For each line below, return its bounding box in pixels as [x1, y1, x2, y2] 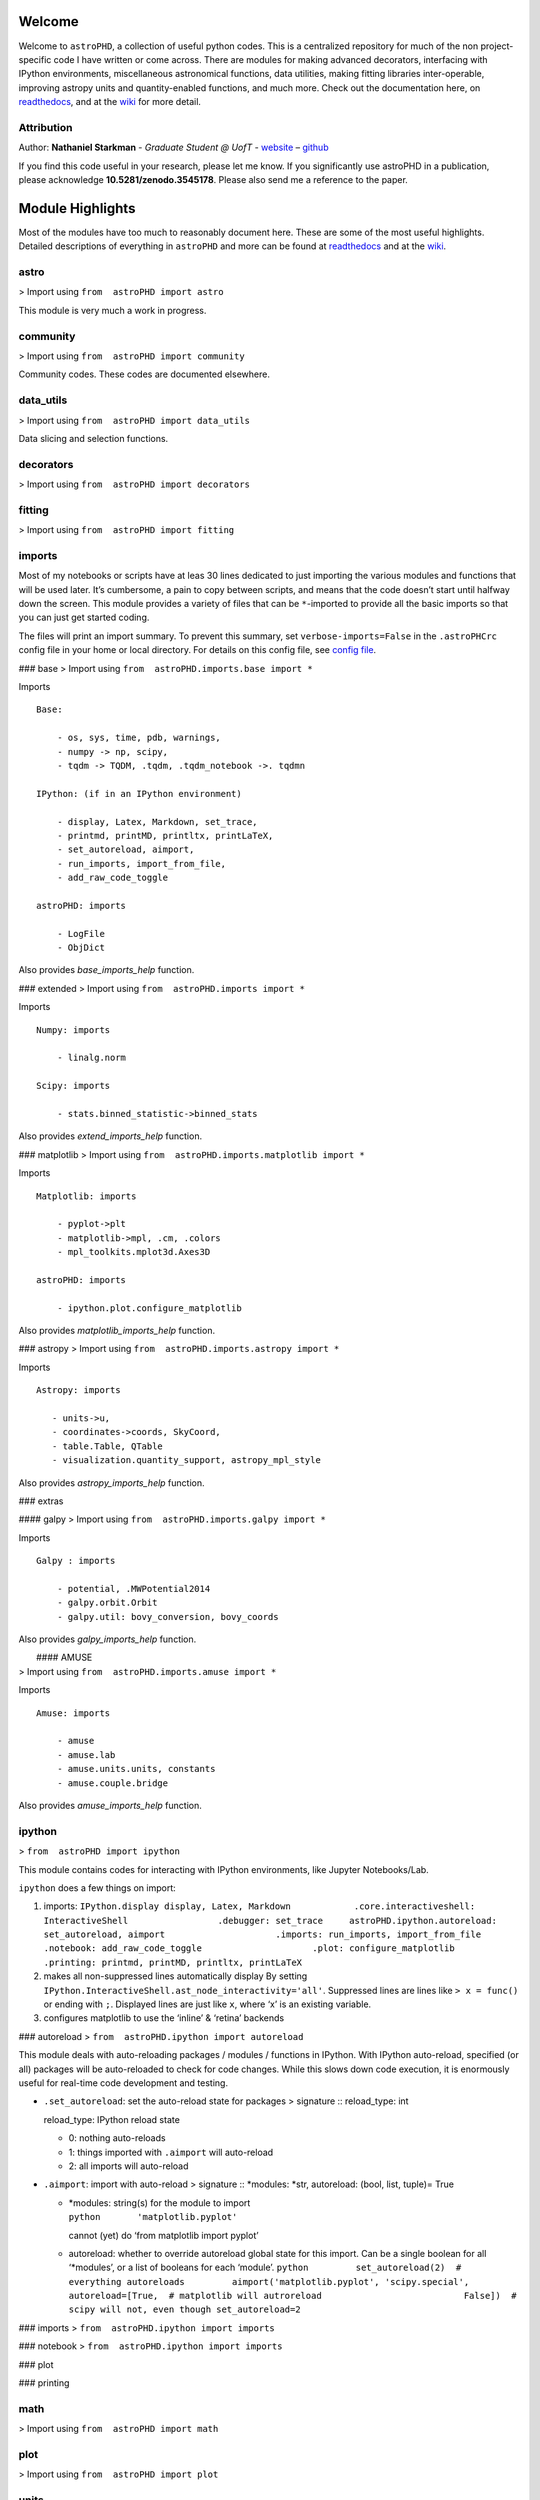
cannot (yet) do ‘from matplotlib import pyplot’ [68, 2229, 259, 2241]
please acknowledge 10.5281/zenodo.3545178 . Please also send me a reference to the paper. [18, 174, 409, 185]
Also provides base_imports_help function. [18, 964, 195, 976]
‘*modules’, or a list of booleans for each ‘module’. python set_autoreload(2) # [68, 2261, 462, 2274]
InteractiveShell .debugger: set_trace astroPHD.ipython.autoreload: [43, 1915, 497, 1926]
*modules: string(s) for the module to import [68, 2196, 251, 2209]
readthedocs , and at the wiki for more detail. [18, 96, 202, 108]
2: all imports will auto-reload [68, 2160, 189, 2172]
